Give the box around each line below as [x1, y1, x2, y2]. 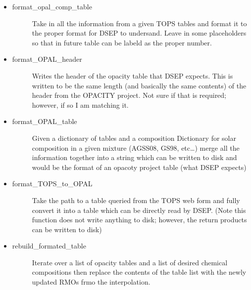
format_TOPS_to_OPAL [12, 178, 93, 189]
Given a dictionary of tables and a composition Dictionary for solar [32, 132, 236, 143]
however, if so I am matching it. [32, 99, 129, 110]
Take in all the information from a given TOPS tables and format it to [32, 18, 247, 28]
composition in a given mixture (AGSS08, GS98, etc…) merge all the [32, 142, 240, 153]
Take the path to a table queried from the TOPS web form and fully [32, 195, 240, 205]
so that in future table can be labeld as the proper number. [32, 37, 212, 47]
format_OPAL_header [12, 54, 82, 64]
